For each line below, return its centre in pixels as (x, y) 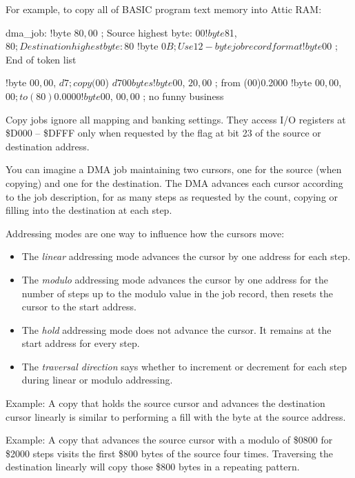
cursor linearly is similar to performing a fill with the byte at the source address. (176, 416)
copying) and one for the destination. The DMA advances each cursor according (174, 182)
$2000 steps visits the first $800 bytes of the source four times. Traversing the (169, 453)
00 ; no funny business (177, 96)
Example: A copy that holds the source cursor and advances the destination (165, 403)
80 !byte (141, 46)
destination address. (48, 146)
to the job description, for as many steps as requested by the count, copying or (172, 196)
